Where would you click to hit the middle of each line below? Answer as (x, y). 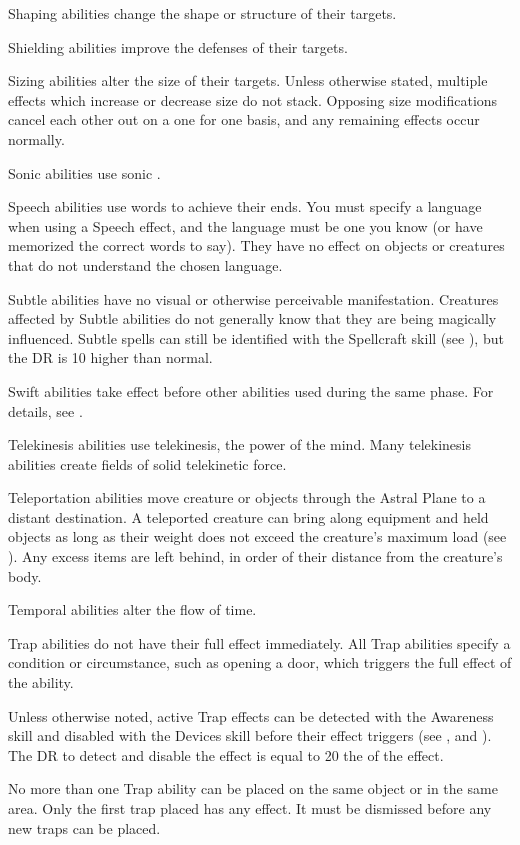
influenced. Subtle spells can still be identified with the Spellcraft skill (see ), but (256, 337)
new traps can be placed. (84, 827)
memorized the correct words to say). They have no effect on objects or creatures (256, 245)
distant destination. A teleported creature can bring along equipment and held (248, 516)
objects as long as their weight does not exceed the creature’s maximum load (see (257, 536)
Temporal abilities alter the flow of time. (132, 609)
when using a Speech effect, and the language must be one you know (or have (245, 225)
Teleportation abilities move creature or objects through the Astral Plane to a (247, 497)
